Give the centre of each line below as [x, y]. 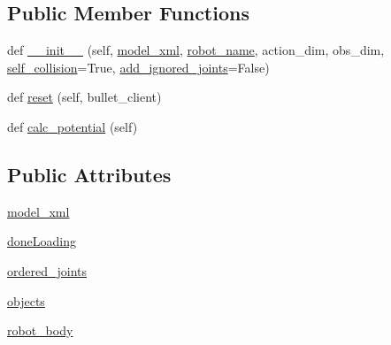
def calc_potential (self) [73, 126]
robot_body [40, 330]
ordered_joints [47, 270]
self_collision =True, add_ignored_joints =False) [138, 67]
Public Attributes [89, 174]
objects [26, 300]
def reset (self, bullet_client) [84, 97]
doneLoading [42, 241]
